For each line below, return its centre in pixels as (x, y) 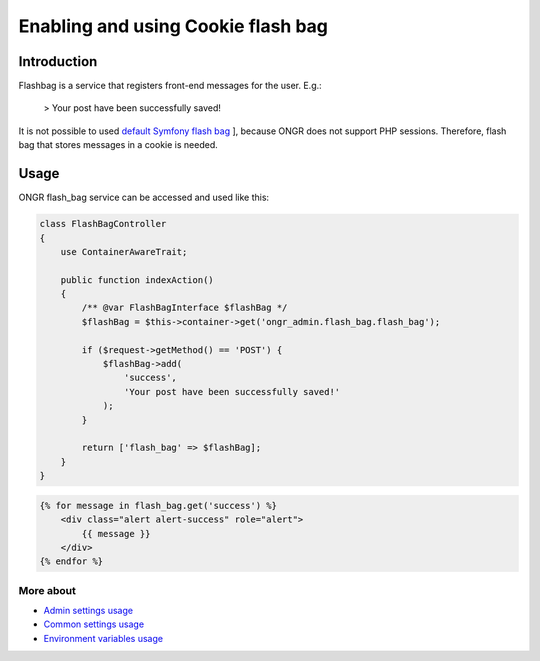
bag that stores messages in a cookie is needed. (118, 145)
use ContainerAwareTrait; (124, 251)
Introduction (58, 61)
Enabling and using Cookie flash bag (173, 26)
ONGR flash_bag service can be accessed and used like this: (144, 197)
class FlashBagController (103, 224)
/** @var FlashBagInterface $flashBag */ (184, 308)
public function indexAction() (137, 279)
